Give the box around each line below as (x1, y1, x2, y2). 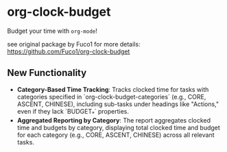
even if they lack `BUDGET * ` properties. (16, 107, 129, 117)
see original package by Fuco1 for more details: (7, 40, 141, 48)
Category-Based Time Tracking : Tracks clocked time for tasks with (16, 85, 209, 93)
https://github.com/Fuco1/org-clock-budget (7, 47, 130, 55)
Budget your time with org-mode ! (7, 27, 98, 35)
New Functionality (7, 67, 87, 79)
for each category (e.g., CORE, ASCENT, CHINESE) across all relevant (16, 131, 215, 139)
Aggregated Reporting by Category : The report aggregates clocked (16, 116, 211, 124)
